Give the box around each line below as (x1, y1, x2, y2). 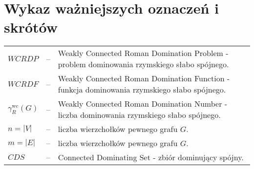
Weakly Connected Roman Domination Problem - (58, 47, 229, 59)
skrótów (4, 17, 58, 37)
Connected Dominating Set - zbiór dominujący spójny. (58, 151, 244, 163)
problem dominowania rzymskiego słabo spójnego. (58, 58, 229, 70)
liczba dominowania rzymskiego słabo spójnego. (58, 109, 221, 121)
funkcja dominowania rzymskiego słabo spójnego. (58, 84, 226, 95)
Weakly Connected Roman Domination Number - (58, 98, 228, 110)
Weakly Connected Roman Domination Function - (58, 73, 230, 84)
